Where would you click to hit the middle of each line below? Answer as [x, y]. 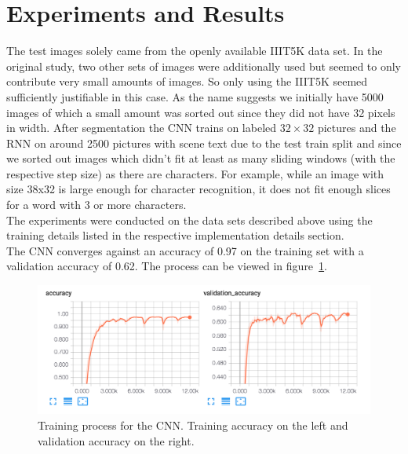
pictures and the [357, 128]
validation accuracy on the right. [116, 440]
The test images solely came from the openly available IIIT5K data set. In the [195, 51]
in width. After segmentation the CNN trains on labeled [142, 128]
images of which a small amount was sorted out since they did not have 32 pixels [201, 112]
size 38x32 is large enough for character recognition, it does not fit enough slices [199, 189]
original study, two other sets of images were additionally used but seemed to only [204, 66]
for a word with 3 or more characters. [97, 205]
